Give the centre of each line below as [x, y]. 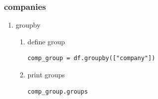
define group [46, 41]
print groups [46, 74]
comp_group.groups [58, 91]
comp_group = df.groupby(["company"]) [91, 58]
